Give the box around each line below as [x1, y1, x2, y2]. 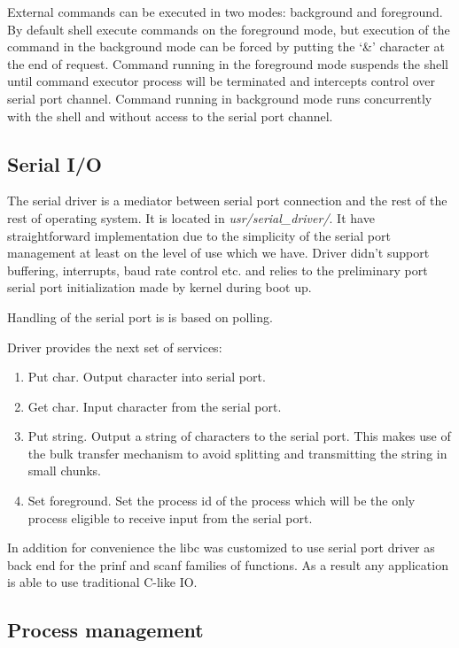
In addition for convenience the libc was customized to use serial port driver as [7, 538, 435, 557]
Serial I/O [7, 150, 102, 177]
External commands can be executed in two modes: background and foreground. [7, 3, 443, 20]
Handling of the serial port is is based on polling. [7, 307, 273, 326]
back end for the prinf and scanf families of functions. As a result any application [7, 555, 448, 574]
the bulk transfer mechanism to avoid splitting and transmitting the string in [27, 444, 447, 462]
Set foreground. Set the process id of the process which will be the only [27, 491, 416, 510]
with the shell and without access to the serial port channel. [7, 106, 333, 125]
